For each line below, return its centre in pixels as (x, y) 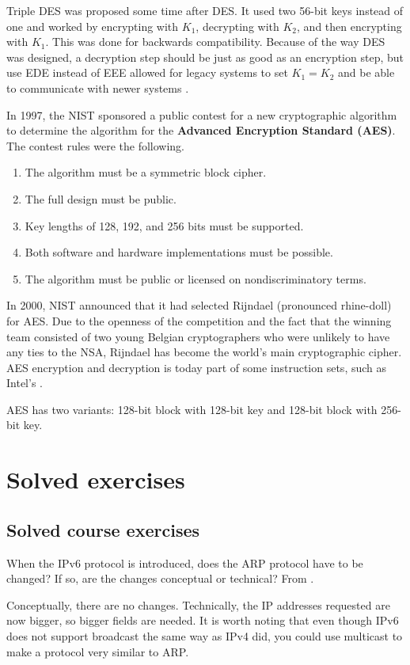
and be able (366, 72)
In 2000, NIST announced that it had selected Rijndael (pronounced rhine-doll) (199, 305)
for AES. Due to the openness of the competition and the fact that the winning (199, 320)
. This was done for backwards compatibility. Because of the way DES (215, 42)
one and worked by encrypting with (93, 26)
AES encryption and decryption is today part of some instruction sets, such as (197, 367)
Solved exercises (96, 479)
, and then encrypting (349, 26)
